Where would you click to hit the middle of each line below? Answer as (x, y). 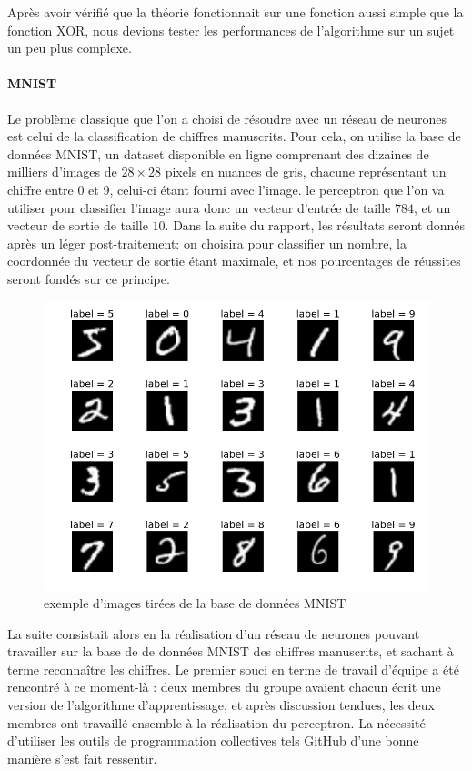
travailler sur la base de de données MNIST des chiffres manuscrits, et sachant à (231, 651)
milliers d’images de (62, 172)
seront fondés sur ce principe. (89, 278)
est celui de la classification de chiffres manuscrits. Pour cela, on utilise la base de (234, 136)
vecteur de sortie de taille (78, 225)
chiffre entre (40, 189)
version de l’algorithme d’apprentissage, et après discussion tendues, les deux (221, 705)
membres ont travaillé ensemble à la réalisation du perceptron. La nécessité (216, 722)
